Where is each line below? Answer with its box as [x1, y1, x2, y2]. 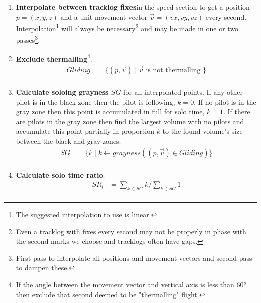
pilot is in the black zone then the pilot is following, [16, 96, 175, 107]
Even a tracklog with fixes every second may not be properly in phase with [16, 226, 246, 236]
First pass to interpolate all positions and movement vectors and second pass [16, 252, 252, 263]
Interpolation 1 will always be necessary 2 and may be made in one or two [16, 22, 239, 33]
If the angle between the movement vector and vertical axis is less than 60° [16, 279, 246, 290]
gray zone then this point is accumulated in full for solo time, [16, 106, 205, 117]
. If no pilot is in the [194, 96, 256, 107]
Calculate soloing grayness [16, 87, 109, 97]
